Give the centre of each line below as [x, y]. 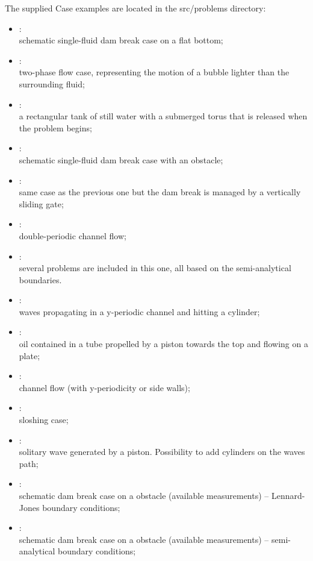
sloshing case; [44, 420]
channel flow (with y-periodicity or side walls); [104, 387]
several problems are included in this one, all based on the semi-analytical [155, 268]
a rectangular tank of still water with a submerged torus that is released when [163, 116]
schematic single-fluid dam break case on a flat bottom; [121, 40]
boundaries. [40, 279]
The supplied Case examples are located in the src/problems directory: [135, 8]
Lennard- [288, 495]
